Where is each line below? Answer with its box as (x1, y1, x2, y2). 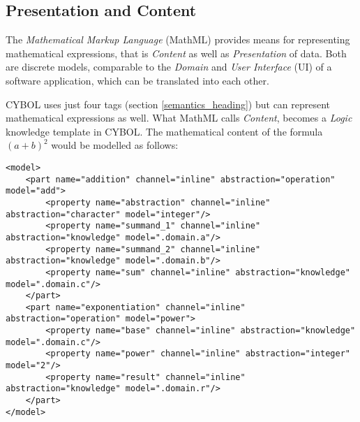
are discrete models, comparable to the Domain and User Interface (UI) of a (6, 59, 332, 74)
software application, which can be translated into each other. (6, 73, 269, 87)
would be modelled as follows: (51, 138, 179, 152)
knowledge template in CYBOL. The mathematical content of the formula (6, 124, 323, 138)
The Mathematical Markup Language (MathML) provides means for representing (6, 32, 350, 47)
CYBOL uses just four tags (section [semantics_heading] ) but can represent (6, 96, 331, 111)
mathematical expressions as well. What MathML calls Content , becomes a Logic (6, 110, 352, 125)
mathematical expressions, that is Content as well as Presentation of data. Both (6, 45, 347, 60)
